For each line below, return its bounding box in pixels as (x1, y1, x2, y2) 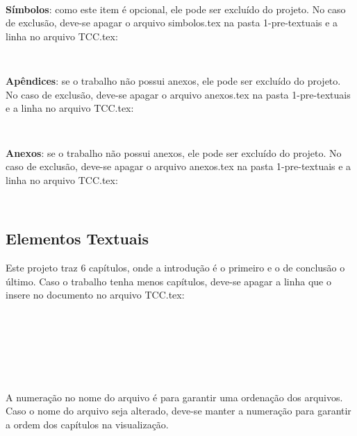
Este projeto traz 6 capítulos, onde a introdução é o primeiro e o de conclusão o (6, 260, 345, 275)
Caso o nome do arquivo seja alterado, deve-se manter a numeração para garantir (6, 403, 351, 418)
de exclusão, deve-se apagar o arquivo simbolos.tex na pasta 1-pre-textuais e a (6, 15, 338, 30)
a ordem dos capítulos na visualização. (6, 417, 169, 432)
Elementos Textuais (6, 228, 149, 249)
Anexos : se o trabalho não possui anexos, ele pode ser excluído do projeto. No (6, 145, 342, 160)
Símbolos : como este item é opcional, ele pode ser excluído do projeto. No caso (6, 1, 346, 16)
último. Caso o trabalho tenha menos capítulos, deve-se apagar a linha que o (6, 274, 331, 288)
